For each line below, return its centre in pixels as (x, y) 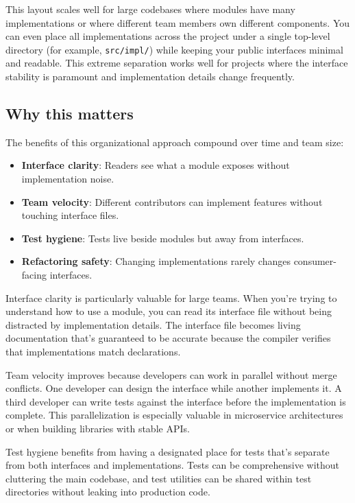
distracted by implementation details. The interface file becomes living (153, 324)
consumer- (315, 261)
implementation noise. (68, 179)
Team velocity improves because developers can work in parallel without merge (171, 374)
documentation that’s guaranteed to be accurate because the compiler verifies (168, 338)
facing (34, 274)
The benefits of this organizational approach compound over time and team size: (175, 142)
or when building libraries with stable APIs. (98, 428)
